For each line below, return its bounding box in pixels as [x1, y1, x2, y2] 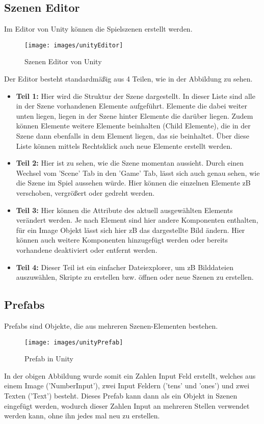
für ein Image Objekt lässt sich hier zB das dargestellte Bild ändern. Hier [16, 224, 245, 235]
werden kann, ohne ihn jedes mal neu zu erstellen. [4, 410, 160, 421]
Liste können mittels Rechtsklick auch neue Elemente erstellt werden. [16, 140, 232, 151]
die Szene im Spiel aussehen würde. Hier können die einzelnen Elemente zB [16, 177, 251, 188]
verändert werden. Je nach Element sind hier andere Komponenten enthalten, [16, 215, 258, 225]
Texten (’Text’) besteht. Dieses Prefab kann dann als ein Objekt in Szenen [4, 390, 237, 401]
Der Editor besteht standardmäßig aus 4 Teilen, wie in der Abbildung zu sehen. [4, 73, 253, 84]
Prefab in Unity [24, 353, 73, 364]
